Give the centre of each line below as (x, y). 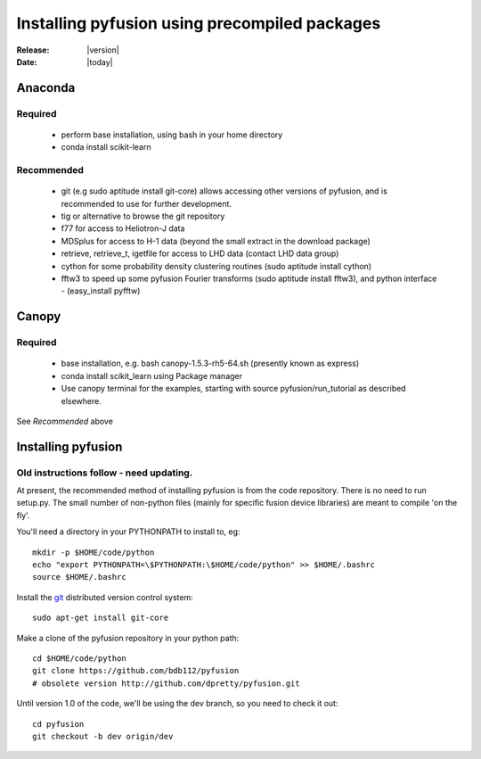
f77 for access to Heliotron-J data (123, 228)
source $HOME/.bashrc (79, 577)
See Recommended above (65, 421)
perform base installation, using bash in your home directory (172, 135)
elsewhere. (81, 400)
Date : (27, 62)
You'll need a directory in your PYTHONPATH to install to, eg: (128, 532)
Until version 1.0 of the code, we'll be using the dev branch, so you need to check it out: (177, 704)
